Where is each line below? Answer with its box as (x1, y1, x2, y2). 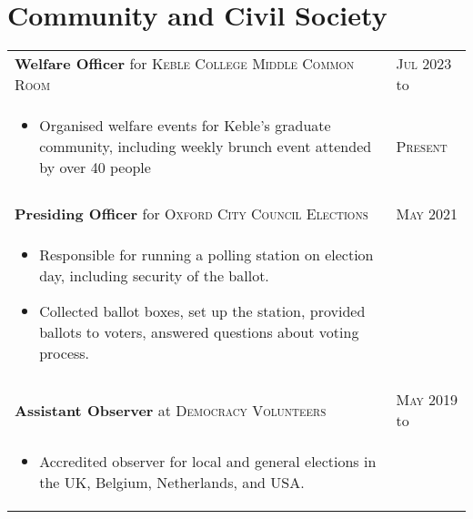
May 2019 (396, 389, 458, 411)
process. (39, 342, 90, 364)
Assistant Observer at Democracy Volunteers (15, 399, 327, 421)
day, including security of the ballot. (39, 265, 269, 287)
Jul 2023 (396, 53, 452, 75)
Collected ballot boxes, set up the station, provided (39, 300, 366, 322)
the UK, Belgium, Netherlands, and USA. (39, 472, 305, 494)
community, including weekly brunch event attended (39, 136, 372, 158)
